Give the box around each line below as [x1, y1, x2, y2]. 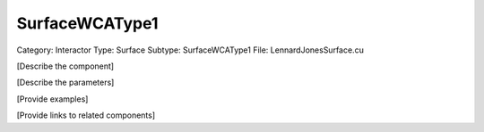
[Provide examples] [16, 94, 89, 104]
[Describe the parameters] [16, 77, 115, 88]
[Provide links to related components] [16, 110, 156, 120]
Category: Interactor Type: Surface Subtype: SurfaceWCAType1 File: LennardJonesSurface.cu [16, 45, 365, 55]
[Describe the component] [16, 61, 115, 71]
